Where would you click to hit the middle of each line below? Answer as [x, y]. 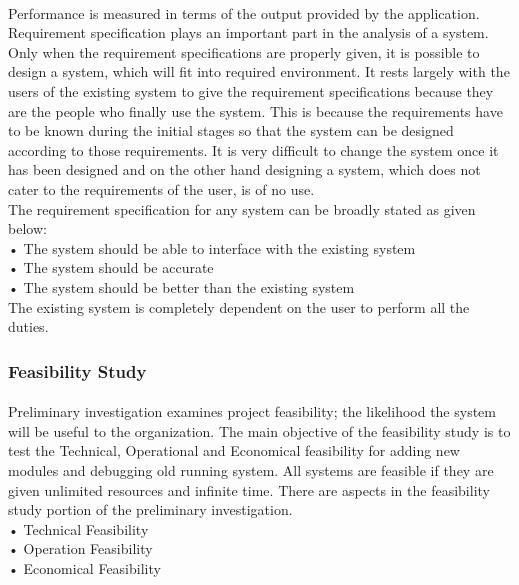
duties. [28, 326]
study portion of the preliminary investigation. [150, 509]
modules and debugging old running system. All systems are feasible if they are [251, 469]
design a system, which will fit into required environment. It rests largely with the [259, 71]
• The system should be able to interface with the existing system [212, 247]
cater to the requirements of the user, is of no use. [161, 188]
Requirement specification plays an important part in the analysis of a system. [248, 32]
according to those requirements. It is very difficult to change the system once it [253, 149]
